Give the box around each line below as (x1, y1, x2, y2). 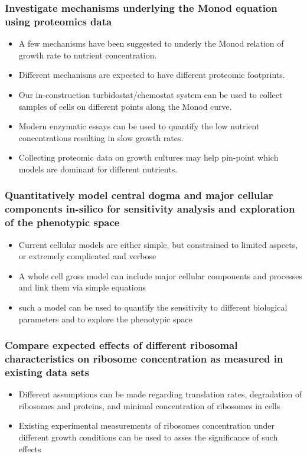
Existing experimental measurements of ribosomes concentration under (18, 419, 275, 432)
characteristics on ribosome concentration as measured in (5, 351, 283, 365)
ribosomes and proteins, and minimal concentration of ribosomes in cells (18, 399, 280, 412)
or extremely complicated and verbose (18, 250, 156, 262)
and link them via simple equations (18, 281, 146, 293)
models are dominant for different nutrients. (18, 162, 178, 175)
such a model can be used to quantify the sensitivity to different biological (18, 301, 288, 313)
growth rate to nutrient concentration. (18, 48, 157, 61)
